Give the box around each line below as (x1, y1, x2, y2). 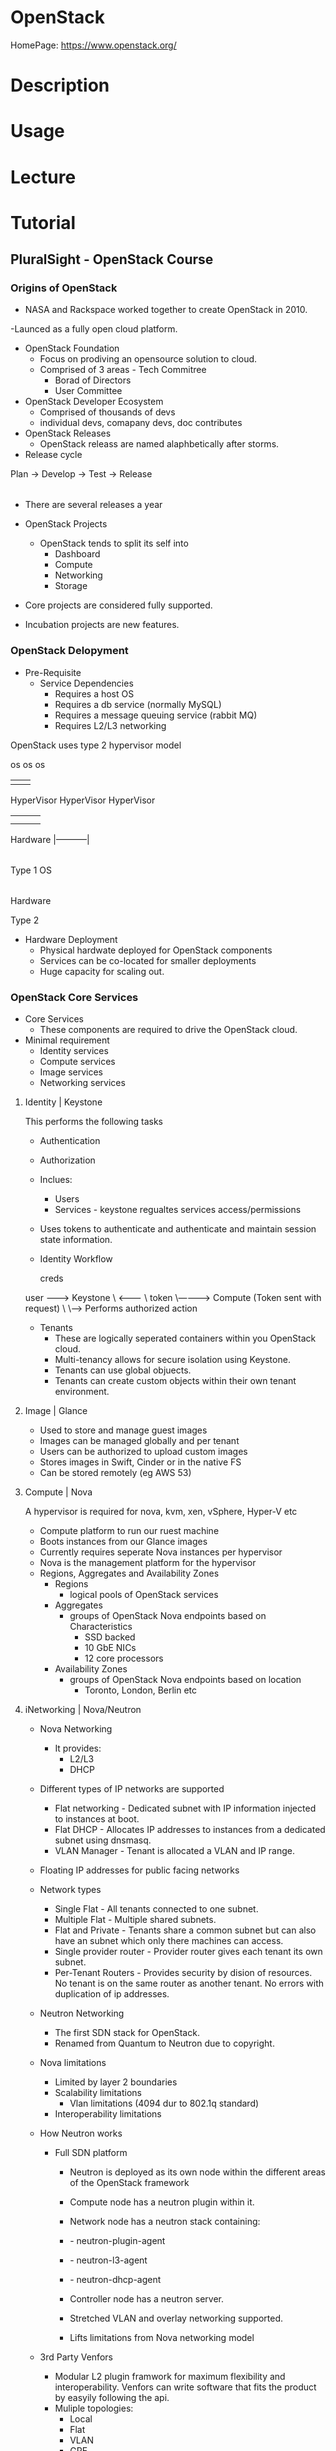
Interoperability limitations (54, 2107, 162, 2120)
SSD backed (84, 1631, 136, 1643)
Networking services (39, 1076, 126, 1088)
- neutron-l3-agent (69, 2254, 148, 2266)
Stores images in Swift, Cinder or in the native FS (39, 1456, 242, 1468)
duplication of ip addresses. (54, 1987, 170, 2000)
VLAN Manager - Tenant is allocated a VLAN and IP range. (54, 1844, 295, 1856)
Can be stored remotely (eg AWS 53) (39, 1466, 192, 1478)
